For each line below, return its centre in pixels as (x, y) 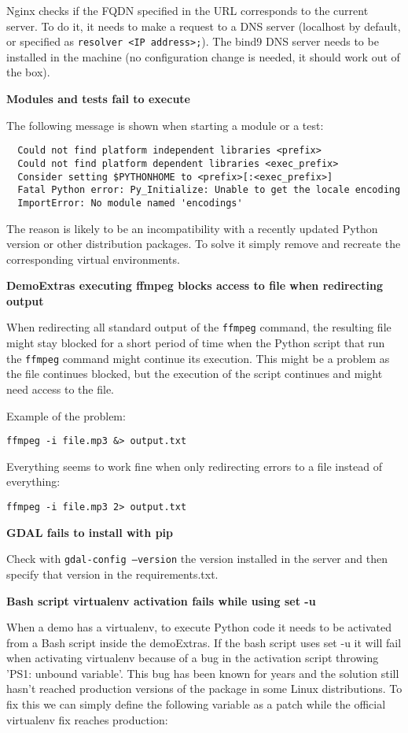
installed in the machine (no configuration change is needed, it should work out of (203, 56)
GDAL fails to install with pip (90, 532)
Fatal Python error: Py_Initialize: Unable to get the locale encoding (209, 190)
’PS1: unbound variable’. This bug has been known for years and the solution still (203, 673)
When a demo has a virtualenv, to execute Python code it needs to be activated (199, 627)
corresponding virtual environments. (93, 259)
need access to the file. (61, 389)
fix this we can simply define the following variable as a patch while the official (196, 704)
